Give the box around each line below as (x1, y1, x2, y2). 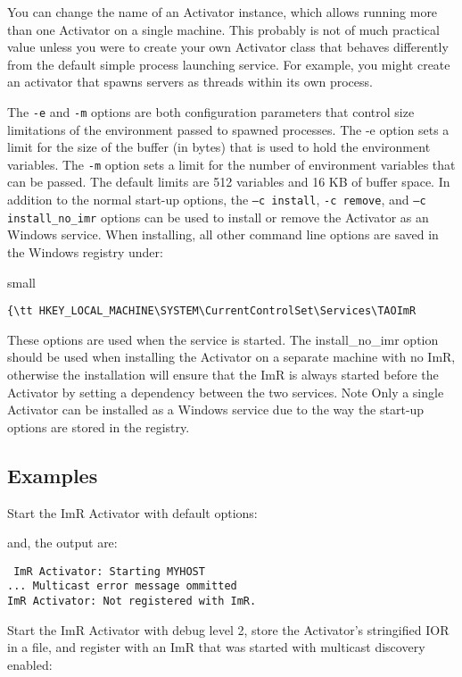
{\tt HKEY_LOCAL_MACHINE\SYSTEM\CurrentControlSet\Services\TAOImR (7, 305, 417, 318)
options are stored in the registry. (7, 417, 190, 436)
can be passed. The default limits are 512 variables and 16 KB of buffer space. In (7, 172, 450, 191)
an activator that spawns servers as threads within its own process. (7, 72, 373, 91)
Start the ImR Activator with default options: (7, 503, 258, 522)
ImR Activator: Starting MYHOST (13, 564, 205, 578)
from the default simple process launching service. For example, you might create (7, 54, 450, 73)
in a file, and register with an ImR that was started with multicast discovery (7, 638, 425, 656)
